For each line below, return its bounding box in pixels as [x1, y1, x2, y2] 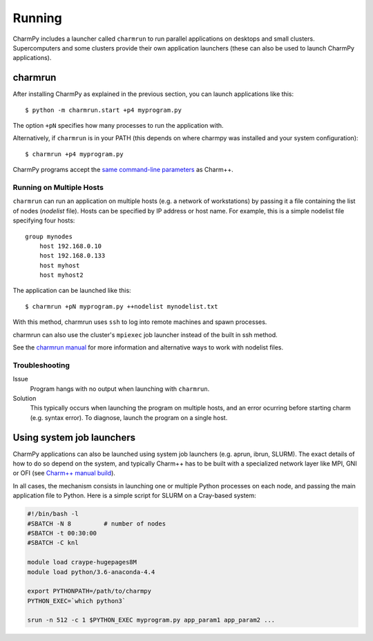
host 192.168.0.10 [39, 242, 102, 250]
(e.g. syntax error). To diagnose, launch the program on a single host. [30, 413, 228, 421]
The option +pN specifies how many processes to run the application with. [12, 122, 224, 130]
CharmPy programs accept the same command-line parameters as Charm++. [12, 166, 234, 174]
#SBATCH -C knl [27, 539, 79, 547]
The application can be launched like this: [12, 287, 131, 295]
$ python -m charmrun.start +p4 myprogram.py [25, 106, 182, 114]
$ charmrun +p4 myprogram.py [25, 150, 124, 158]
